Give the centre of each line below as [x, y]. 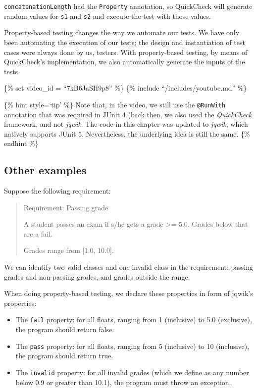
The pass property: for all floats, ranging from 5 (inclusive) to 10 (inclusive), [132, 346]
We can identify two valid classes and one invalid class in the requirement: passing [129, 267]
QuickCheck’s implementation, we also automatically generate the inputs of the [125, 62]
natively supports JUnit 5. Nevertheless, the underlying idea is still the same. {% [127, 133]
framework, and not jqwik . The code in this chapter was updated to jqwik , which [126, 124]
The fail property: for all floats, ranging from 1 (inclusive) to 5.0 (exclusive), [134, 319]
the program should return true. [64, 356]
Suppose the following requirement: [57, 191]
